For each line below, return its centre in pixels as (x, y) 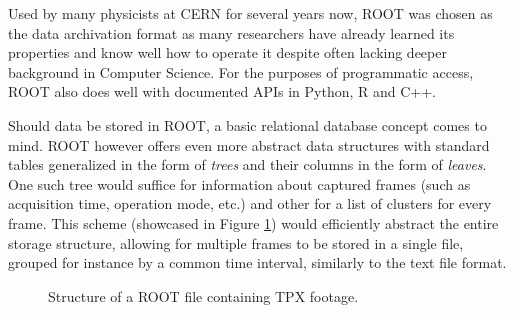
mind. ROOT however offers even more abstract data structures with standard (249, 144)
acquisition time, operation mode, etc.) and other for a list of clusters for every (250, 203)
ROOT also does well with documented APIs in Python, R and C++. (222, 91)
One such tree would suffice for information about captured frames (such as (239, 183)
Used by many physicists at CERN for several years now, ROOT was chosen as (250, 13)
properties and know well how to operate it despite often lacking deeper (227, 52)
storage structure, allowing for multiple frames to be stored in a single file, (236, 242)
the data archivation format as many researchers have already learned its (231, 32)
